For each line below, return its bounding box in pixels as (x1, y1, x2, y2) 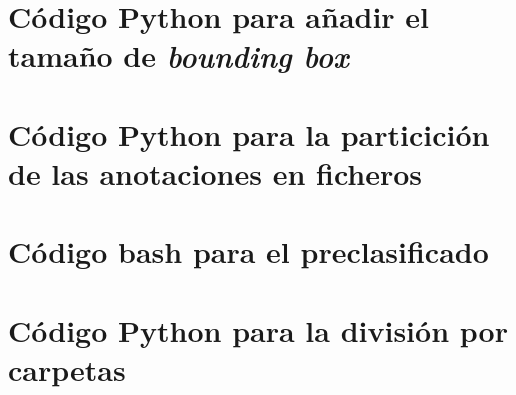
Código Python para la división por (8, 309, 508, 350)
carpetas (8, 348, 126, 389)
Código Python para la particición (8, 113, 490, 154)
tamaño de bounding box (8, 35, 349, 77)
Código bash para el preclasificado (8, 231, 489, 272)
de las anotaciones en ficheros (8, 152, 423, 193)
